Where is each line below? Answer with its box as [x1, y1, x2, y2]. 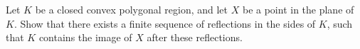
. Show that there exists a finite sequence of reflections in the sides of [14, 16, 316, 31]
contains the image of [38, 30, 132, 45]
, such [327, 16, 353, 31]
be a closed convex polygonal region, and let [35, 2, 228, 16]
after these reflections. [147, 30, 243, 45]
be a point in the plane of [242, 2, 354, 16]
